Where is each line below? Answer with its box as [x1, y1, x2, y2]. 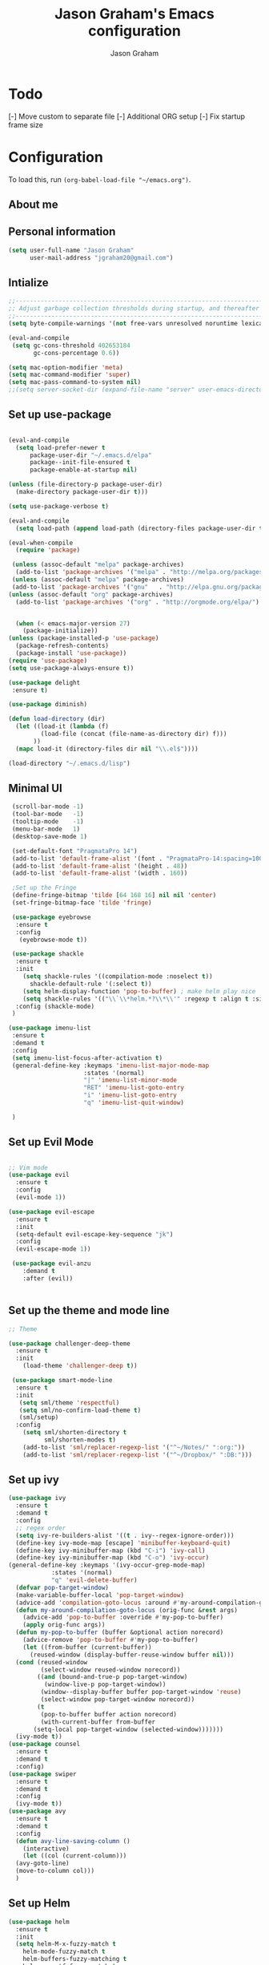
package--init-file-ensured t [29, 459, 130, 467]
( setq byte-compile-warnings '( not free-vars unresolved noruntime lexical [8, 320, 267, 328]
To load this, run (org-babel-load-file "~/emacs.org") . [8, 174, 191, 184]
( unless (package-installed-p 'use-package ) [8, 634, 159, 642]
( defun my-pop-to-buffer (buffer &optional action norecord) [15, 1628, 224, 1636]
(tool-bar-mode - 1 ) [11, 811, 84, 819]
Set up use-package [8, 408, 112, 422]
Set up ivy [8, 1473, 60, 1487]
